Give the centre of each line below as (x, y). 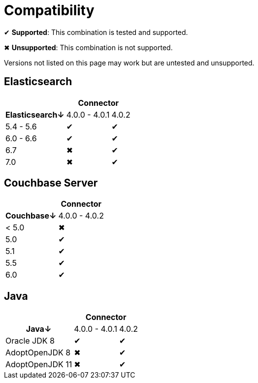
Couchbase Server (51, 183)
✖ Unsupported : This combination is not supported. (88, 47)
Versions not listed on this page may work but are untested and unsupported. (129, 63)
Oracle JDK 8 (30, 341)
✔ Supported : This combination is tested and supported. (96, 32)
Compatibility (49, 10)
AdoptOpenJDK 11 (39, 365)
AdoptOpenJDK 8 (38, 353)
